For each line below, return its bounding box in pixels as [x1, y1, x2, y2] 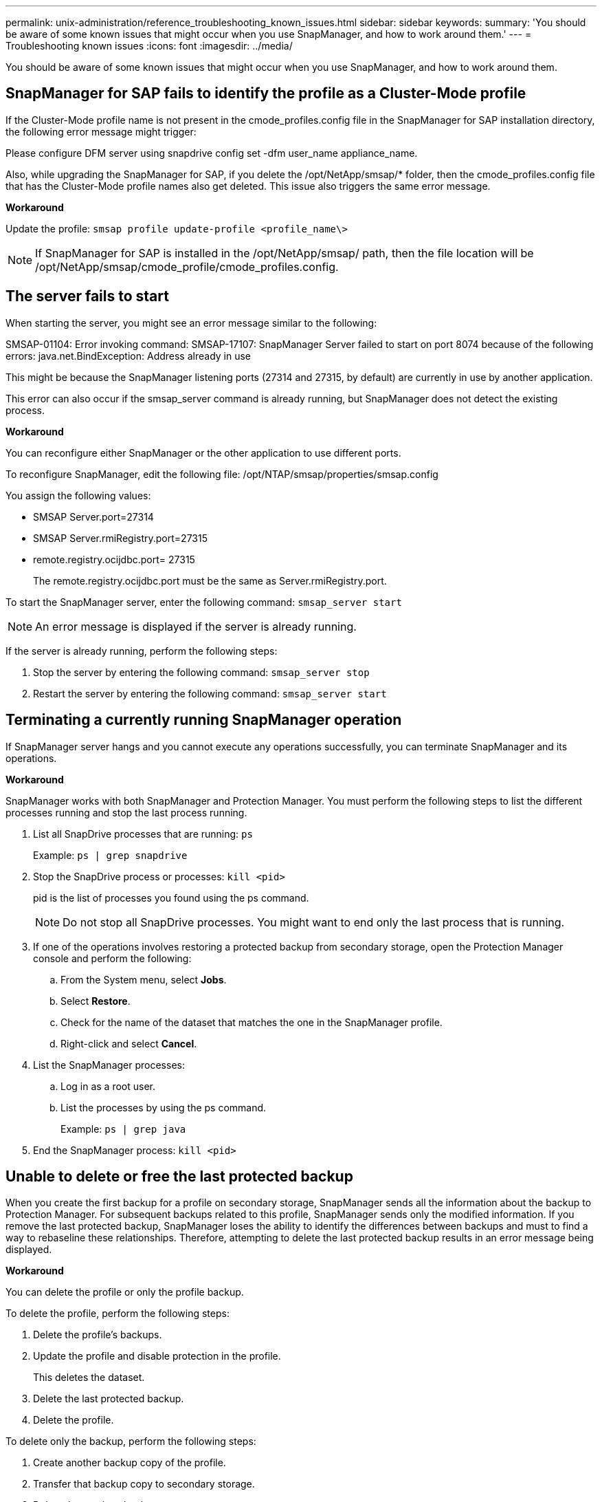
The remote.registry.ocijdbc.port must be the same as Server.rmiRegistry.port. [33, 574, 387, 587]
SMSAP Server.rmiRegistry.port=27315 [33, 532, 208, 544]
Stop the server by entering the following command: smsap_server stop [33, 666, 370, 678]
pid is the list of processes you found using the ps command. [33, 891, 309, 904]
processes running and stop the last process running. [5, 806, 247, 818]
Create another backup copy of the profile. [33, 1457, 226, 1469]
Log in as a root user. [60, 1080, 156, 1092]
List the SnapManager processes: [33, 1058, 185, 1071]
